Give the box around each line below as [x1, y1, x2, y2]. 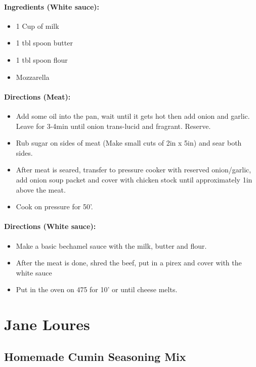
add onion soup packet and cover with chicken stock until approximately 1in [16, 174, 252, 185]
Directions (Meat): [4, 91, 71, 102]
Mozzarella [16, 71, 50, 82]
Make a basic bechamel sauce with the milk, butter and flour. [16, 240, 207, 251]
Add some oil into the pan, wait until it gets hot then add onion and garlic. [16, 110, 250, 121]
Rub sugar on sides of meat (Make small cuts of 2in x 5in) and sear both [16, 137, 242, 148]
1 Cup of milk [16, 20, 59, 31]
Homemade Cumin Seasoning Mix [4, 348, 186, 364]
